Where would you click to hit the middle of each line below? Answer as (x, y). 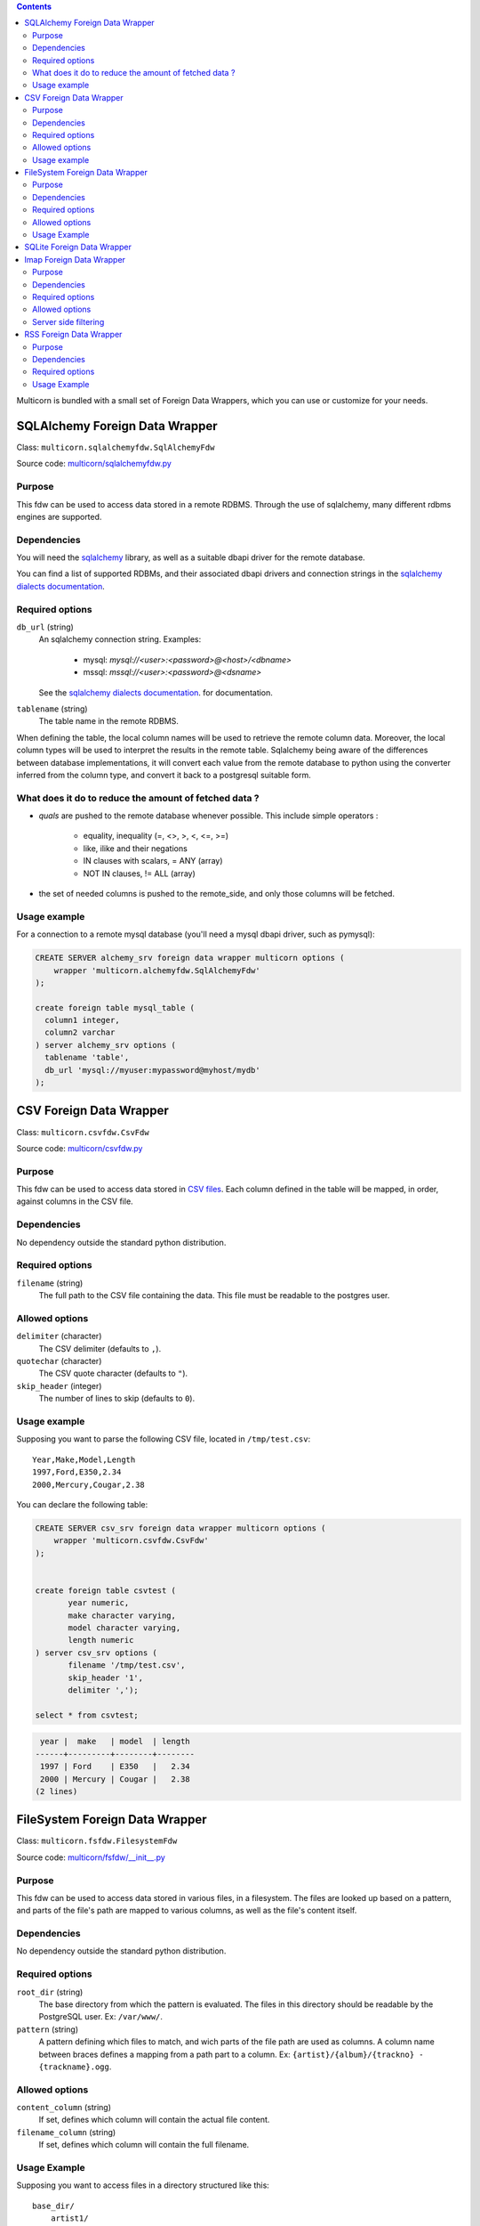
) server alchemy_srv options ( (106, 1045)
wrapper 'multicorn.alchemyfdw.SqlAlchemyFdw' (157, 970)
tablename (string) (52, 709)
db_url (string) (45, 627)
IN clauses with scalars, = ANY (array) (153, 861)
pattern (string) (48, 2029)
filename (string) (50, 1283)
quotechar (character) (59, 1361)
